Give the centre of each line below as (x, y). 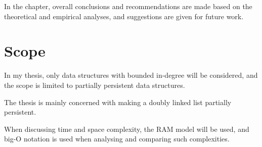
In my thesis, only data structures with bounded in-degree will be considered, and (131, 75)
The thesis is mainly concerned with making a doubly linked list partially (118, 102)
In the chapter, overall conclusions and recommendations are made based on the (128, 6)
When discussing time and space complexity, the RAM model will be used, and (127, 129)
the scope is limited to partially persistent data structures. (95, 85)
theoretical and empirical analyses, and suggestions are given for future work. (124, 16)
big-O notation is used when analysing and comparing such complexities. (117, 139)
